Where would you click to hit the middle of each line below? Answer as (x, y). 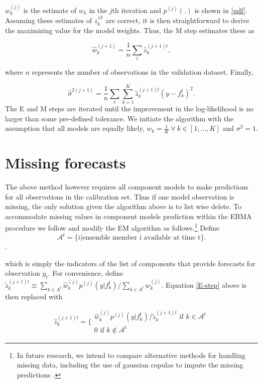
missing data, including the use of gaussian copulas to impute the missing (130, 365)
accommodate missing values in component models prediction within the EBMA (128, 216)
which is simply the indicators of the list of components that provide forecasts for (130, 263)
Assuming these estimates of (49, 20)
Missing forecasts (65, 163)
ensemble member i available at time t (142, 238)
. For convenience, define (86, 273)
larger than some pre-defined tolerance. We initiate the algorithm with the (119, 118)
